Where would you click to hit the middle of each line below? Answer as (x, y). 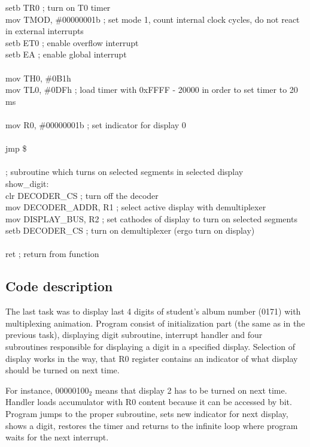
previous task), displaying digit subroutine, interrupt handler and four (134, 335)
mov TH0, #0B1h (38, 78)
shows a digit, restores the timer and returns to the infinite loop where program (152, 425)
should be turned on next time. (63, 370)
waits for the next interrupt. (57, 437)
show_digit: (27, 183)
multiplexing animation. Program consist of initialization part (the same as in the (155, 323)
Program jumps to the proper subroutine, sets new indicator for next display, (147, 414)
